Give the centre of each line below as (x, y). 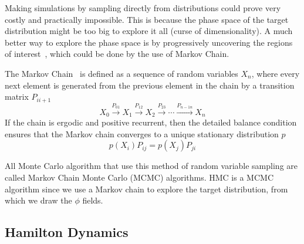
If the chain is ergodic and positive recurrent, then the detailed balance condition (151, 122)
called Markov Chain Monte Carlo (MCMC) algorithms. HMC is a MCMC (139, 177)
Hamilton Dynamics (67, 232)
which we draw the (38, 200)
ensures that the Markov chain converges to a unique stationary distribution (142, 133)
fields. (93, 200)
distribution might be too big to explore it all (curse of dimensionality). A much (149, 31)
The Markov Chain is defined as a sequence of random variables (121, 73)
